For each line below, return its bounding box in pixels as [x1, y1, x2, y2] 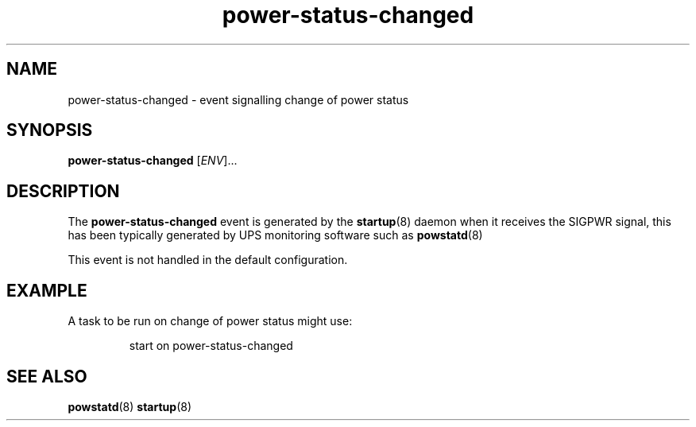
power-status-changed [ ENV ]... [68, 153, 238, 168]
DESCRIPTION [6, 181, 120, 201]
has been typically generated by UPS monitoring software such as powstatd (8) [68, 228, 483, 243]
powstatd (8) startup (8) [68, 399, 191, 413]
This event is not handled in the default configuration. [68, 253, 348, 267]
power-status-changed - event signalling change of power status [68, 92, 409, 107]
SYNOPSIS [6, 120, 93, 141]
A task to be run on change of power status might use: [68, 314, 353, 328]
